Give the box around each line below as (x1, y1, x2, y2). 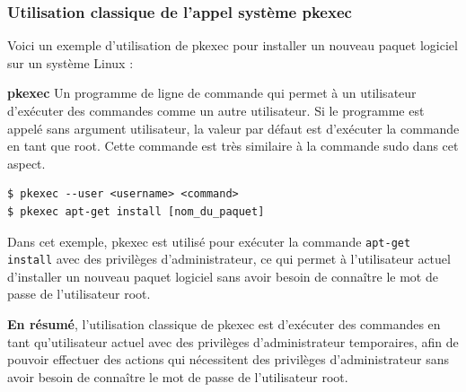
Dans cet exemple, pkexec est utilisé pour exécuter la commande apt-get (7, 231, 411, 250)
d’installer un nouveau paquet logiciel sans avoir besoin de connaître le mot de (7, 266, 438, 285)
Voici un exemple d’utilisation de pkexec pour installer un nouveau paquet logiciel (7, 36, 458, 55)
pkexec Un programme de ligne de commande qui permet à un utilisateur (7, 83, 417, 102)
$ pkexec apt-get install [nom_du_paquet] (7, 205, 265, 218)
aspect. (7, 153, 46, 172)
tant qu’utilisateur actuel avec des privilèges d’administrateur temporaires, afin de (7, 332, 459, 351)
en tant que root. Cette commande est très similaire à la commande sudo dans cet (7, 136, 459, 155)
